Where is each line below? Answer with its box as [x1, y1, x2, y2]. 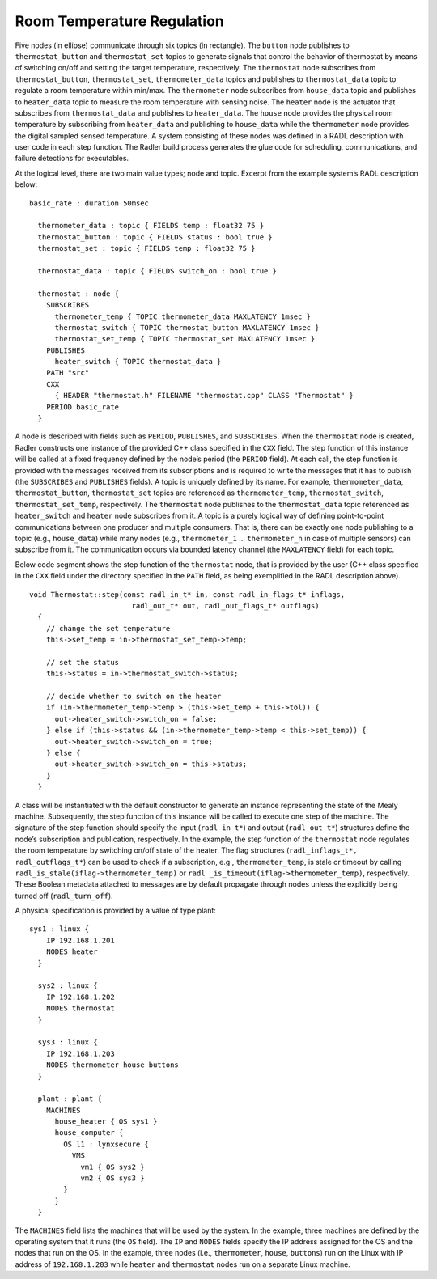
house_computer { [54, 1129, 124, 1137]
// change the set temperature [45, 624, 171, 633]
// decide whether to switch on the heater [45, 692, 222, 701]
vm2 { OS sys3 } [80, 1174, 145, 1183]
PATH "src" [45, 368, 90, 378]
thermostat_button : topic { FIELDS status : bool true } [37, 232, 273, 242]
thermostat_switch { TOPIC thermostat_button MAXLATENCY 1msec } [54, 323, 320, 332]
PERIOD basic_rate [45, 402, 120, 412]
